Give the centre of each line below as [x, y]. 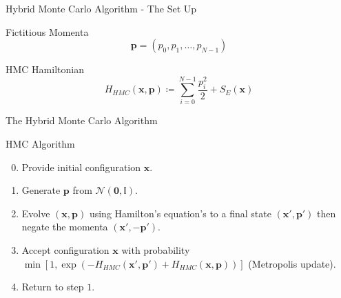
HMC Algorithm [40, 144]
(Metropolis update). [292, 263]
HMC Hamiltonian [45, 69]
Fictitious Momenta [47, 31]
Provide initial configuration [81, 167]
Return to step [53, 287]
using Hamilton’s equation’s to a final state [180, 213]
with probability [156, 249]
